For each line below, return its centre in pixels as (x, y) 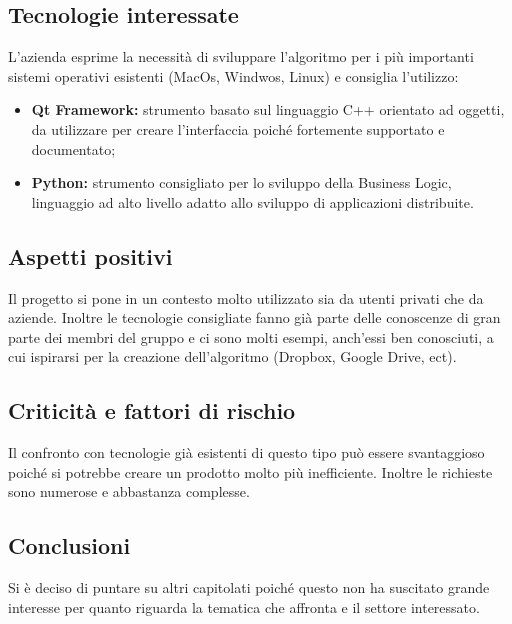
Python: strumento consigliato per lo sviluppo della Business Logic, (241, 182)
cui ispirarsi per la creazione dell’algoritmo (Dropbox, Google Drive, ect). (232, 356)
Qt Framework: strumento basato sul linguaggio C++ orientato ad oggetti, (268, 109)
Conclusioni (69, 545)
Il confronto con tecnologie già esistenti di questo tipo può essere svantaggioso (246, 452)
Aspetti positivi (90, 255)
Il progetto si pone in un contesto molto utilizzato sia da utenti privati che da (246, 297)
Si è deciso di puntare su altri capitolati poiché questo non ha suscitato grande (249, 587)
